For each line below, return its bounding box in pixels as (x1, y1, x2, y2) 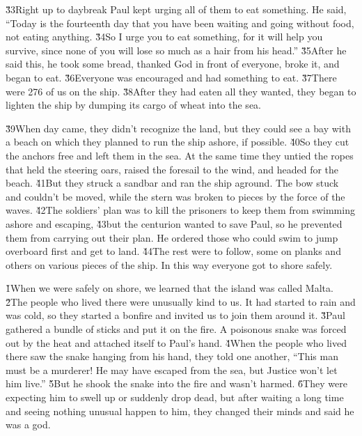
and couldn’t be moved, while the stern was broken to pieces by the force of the (6, 189, 345, 203)
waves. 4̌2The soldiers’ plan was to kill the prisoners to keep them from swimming (6, 203, 355, 217)
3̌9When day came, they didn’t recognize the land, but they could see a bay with (6, 120, 351, 135)
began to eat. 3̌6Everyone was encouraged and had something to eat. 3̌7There (6, 70, 337, 84)
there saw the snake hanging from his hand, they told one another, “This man (6, 349, 338, 364)
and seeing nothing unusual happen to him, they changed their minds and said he (6, 403, 354, 418)
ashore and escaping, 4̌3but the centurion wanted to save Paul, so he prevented (6, 216, 343, 231)
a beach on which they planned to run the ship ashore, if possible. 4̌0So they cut (6, 134, 349, 149)
